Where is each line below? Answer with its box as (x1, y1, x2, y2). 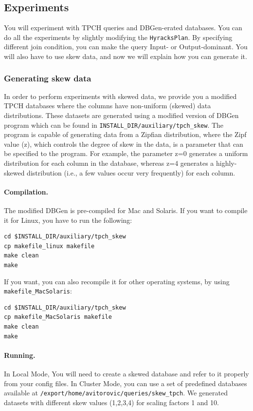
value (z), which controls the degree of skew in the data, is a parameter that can (4, 138, 243, 149)
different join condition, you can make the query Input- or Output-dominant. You (4, 41, 248, 52)
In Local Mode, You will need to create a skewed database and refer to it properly (4, 369, 249, 379)
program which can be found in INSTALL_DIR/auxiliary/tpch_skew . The (4, 119, 224, 130)
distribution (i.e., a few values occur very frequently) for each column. (27, 167, 235, 177)
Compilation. (4, 186, 48, 196)
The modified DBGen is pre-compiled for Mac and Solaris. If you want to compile (4, 205, 248, 215)
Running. (4, 350, 36, 360)
